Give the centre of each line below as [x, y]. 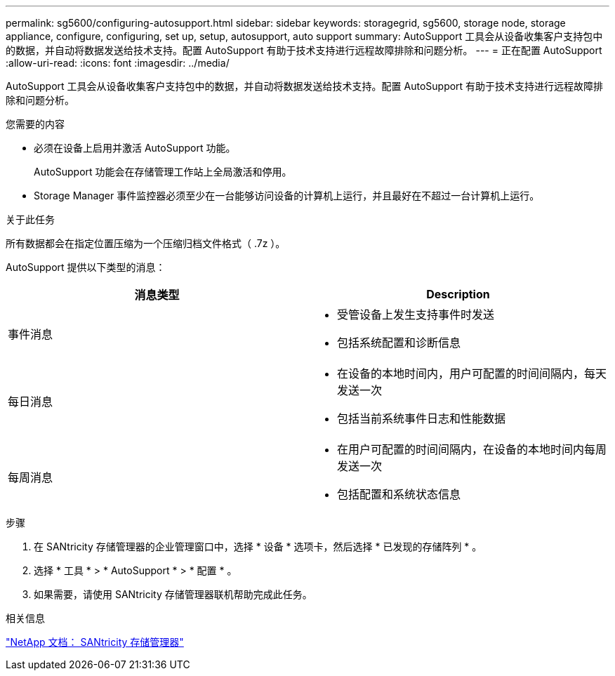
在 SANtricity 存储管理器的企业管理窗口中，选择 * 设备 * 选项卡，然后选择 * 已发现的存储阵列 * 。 [258, 546]
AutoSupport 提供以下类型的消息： [86, 267]
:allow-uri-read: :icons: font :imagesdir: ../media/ [118, 63]
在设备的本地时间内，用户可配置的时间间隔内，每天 [472, 373]
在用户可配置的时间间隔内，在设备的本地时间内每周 [472, 449]
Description [458, 294]
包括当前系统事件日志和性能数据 [422, 418]
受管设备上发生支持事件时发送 [416, 314]
